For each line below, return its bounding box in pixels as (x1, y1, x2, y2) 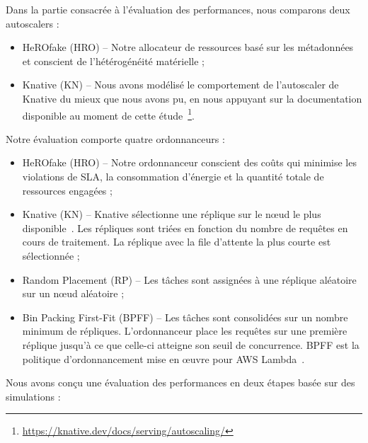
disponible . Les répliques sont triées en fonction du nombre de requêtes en (22, 220, 348, 235)
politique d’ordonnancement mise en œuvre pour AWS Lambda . (22, 351, 305, 366)
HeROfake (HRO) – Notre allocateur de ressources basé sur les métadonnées (22, 40, 354, 54)
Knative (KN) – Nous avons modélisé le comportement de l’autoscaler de (22, 77, 339, 92)
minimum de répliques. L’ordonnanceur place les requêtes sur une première (22, 323, 347, 338)
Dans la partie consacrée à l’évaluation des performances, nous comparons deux (6, 2, 350, 16)
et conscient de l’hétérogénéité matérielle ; (22, 53, 205, 68)
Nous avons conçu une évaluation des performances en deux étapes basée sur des (6, 375, 355, 390)
